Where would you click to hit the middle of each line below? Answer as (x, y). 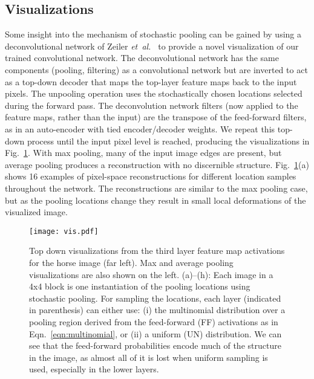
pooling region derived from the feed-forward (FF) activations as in (154, 321)
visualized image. (36, 212)
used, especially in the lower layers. (94, 369)
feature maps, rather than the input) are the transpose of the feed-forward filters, (156, 117)
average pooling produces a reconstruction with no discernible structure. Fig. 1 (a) (157, 164)
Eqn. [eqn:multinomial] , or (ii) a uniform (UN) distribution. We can (155, 333)
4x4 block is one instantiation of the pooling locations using (140, 286)
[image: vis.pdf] (64, 231)
